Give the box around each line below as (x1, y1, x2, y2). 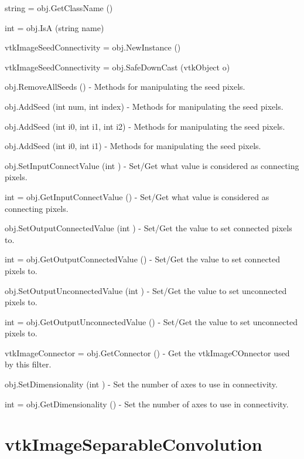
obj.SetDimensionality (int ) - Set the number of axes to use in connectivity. (5, 378, 278, 390)
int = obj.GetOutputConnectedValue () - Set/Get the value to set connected (5, 253, 281, 265)
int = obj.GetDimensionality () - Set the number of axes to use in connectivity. (5, 397, 289, 410)
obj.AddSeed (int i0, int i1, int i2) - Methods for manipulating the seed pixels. (5, 120, 285, 132)
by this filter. (5, 358, 52, 370)
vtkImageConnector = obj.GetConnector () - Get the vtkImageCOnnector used (5, 346, 290, 359)
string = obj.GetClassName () (5, 2, 113, 14)
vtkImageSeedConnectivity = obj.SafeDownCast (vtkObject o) (5, 60, 230, 73)
